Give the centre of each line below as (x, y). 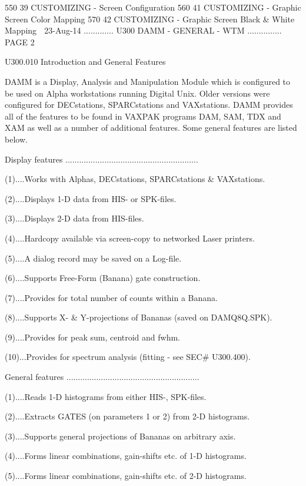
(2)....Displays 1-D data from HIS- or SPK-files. (91, 198)
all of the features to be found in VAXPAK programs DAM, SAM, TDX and (143, 116)
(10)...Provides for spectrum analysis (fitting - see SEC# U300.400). (128, 357)
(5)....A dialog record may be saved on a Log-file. (93, 258)
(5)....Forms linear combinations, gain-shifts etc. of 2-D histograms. (126, 476)
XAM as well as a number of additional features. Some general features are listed (151, 128)
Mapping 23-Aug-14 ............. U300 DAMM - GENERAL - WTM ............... (143, 30)
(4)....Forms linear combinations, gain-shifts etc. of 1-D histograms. (126, 456)
